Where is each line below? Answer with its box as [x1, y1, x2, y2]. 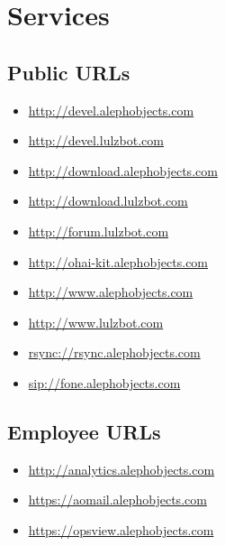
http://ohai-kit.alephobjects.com [28, 252, 209, 271]
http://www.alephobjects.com [28, 282, 193, 301]
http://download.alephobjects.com [28, 161, 218, 180]
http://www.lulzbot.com [28, 312, 164, 331]
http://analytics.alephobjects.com [28, 459, 215, 478]
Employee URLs [7, 417, 161, 445]
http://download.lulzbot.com [28, 191, 188, 210]
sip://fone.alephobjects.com [28, 373, 181, 392]
